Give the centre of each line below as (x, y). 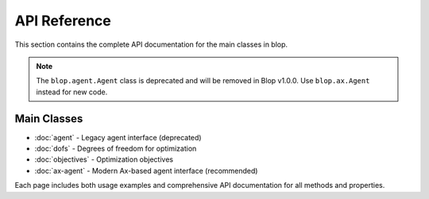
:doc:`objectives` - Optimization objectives (104, 159)
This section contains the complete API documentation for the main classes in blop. (151, 44)
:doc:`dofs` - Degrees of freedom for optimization (116, 149)
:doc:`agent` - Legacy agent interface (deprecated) (118, 137)
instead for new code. (72, 92)
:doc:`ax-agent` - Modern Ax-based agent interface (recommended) (146, 170)
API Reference (63, 21)
